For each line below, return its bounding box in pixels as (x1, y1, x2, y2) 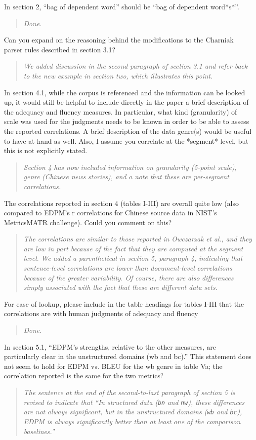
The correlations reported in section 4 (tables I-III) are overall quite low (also (4, 198, 239, 208)
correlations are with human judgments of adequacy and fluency (4, 308, 198, 319)
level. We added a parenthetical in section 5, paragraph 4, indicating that (23, 253, 243, 263)
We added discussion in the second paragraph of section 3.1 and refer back (23, 61, 248, 71)
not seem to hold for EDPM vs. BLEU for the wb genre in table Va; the (4, 360, 223, 371)
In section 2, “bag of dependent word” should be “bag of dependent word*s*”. (4, 1, 239, 11)
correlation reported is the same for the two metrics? (4, 370, 164, 381)
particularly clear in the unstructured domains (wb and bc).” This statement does (4, 351, 252, 361)
